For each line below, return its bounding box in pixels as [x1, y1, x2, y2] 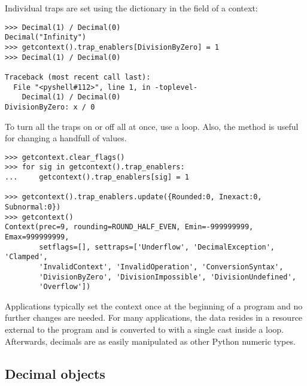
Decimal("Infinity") [5, 33, 87, 42]
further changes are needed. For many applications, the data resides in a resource [5, 311, 303, 324]
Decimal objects [5, 364, 105, 382]
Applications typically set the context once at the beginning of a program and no [5, 299, 303, 312]
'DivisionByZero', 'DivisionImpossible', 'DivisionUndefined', [39, 272, 296, 281]
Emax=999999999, [5, 232, 69, 241]
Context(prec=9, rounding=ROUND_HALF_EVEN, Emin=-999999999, [5, 223, 254, 232]
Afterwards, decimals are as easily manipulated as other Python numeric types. [5, 335, 296, 347]
